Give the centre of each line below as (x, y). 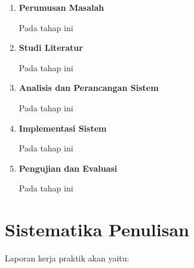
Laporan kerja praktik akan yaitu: (67, 258)
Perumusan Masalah (61, 7)
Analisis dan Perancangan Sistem (89, 88)
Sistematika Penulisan (97, 229)
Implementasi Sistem (63, 128)
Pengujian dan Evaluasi (68, 168)
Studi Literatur (51, 48)
